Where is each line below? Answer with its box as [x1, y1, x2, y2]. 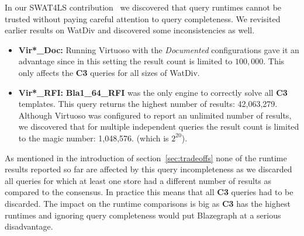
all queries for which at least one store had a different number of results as [5, 174, 272, 186]
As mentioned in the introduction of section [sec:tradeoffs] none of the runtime [5, 151, 287, 164]
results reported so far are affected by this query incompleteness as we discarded [5, 163, 292, 175]
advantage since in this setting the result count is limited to [18, 55, 233, 67]
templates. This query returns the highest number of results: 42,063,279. [18, 98, 278, 110]
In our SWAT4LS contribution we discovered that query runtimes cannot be [5, 1, 282, 13]
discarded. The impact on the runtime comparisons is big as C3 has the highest [5, 197, 291, 209]
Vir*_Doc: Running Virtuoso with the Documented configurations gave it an [18, 43, 299, 55]
